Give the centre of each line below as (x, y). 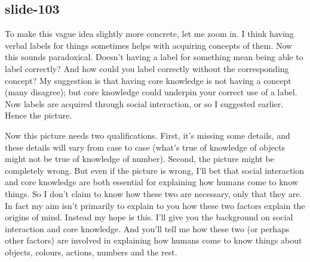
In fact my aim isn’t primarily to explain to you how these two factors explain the (155, 205)
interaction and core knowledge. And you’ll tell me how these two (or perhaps (147, 228)
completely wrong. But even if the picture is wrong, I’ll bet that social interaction (155, 170)
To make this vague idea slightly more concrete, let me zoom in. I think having (149, 34)
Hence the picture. (39, 115)
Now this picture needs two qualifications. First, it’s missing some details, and (148, 135)
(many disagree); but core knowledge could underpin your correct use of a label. (151, 92)
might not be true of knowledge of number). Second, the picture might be (139, 159)
